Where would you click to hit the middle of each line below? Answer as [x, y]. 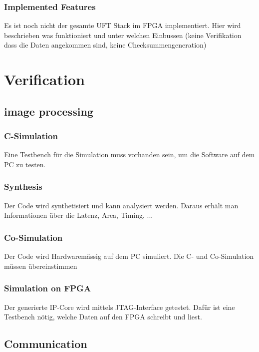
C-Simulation [31, 136]
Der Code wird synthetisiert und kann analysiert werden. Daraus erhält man [121, 205]
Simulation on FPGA [48, 288]
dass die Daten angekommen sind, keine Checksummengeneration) [105, 45]
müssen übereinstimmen [41, 266]
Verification [44, 79]
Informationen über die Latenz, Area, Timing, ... [79, 215]
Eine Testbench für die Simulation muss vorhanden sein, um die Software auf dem [129, 154]
